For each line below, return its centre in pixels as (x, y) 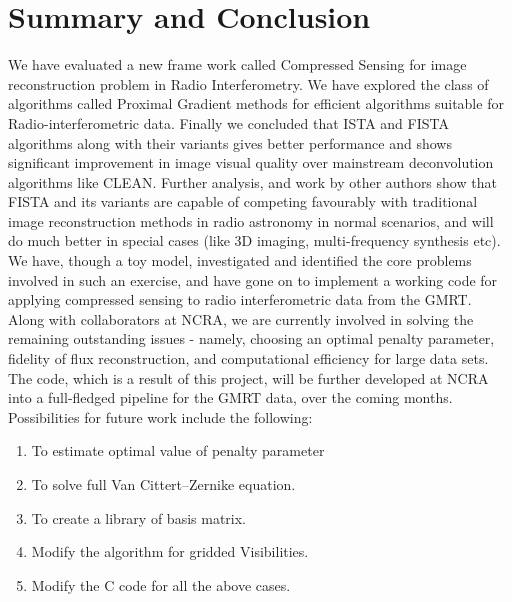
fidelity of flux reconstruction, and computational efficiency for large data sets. (248, 358)
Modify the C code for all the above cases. (161, 584)
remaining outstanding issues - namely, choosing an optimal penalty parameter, (251, 338)
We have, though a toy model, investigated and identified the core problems (240, 260)
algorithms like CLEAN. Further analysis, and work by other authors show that (252, 181)
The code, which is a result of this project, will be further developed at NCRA (248, 377)
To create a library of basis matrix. (138, 517)
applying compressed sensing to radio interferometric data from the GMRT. (240, 299)
